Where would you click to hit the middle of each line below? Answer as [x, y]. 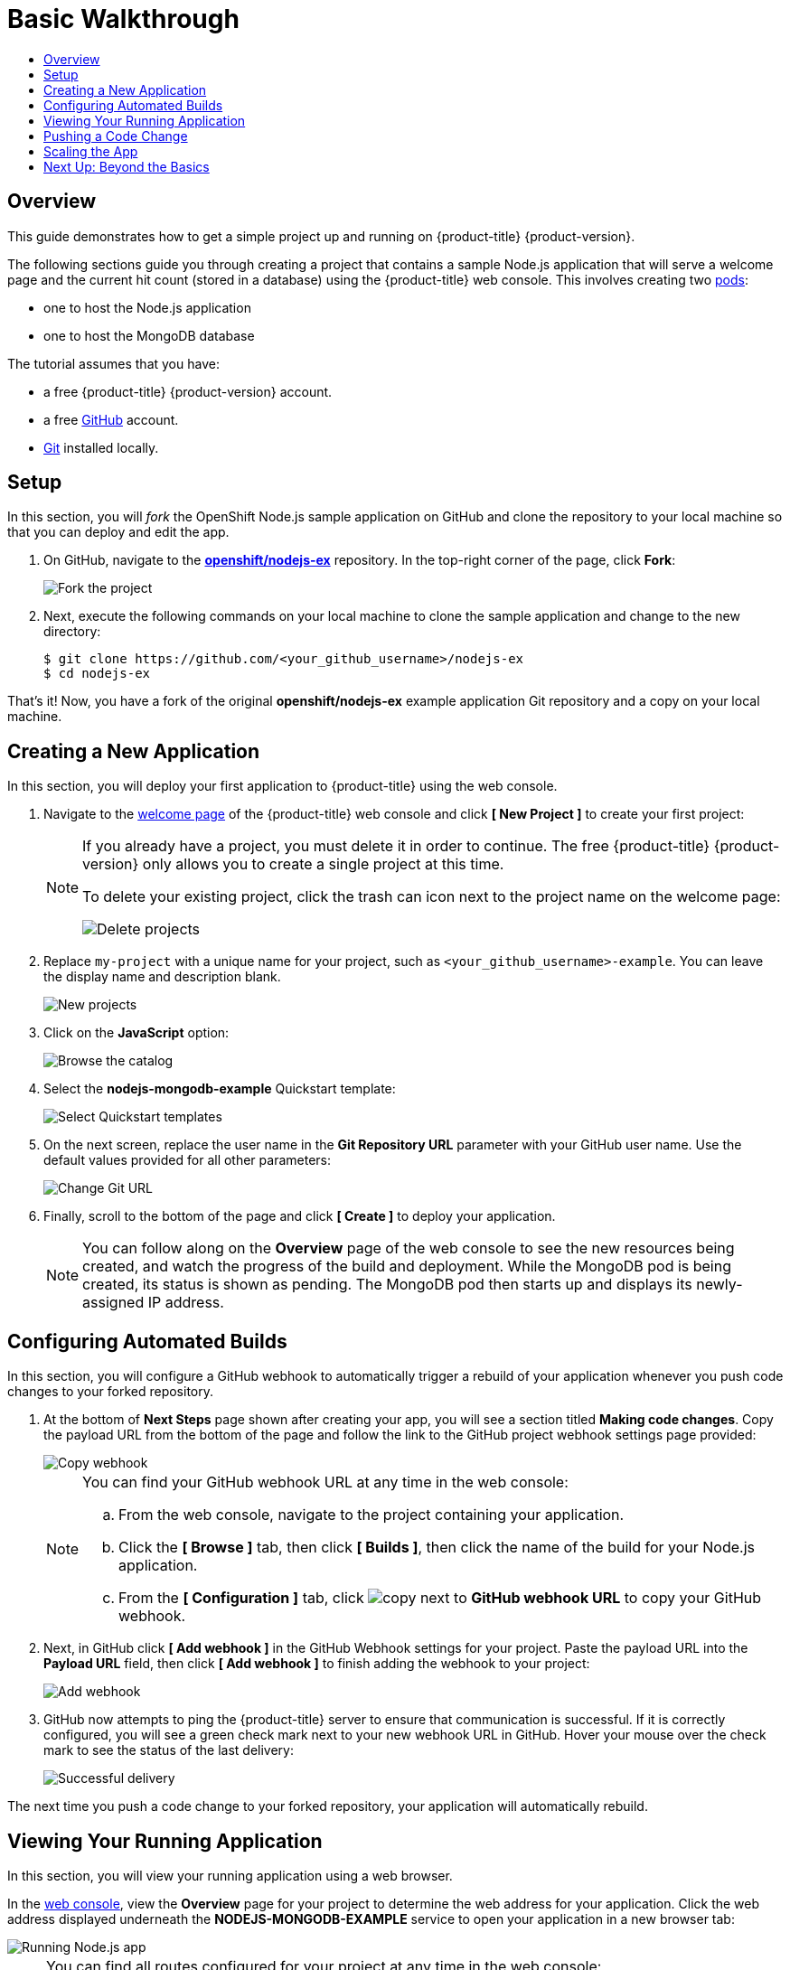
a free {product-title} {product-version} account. [188, 391]
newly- [719, 1285]
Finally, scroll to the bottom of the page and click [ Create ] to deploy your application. [300, 1216]
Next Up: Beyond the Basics [127, 166]
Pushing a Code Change [116, 136]
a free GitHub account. [111, 419]
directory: [72, 632]
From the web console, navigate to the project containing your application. [371, 1515]
